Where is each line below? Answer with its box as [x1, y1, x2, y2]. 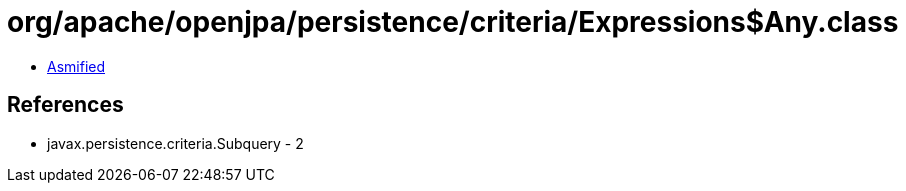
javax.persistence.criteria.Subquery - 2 [47, 134, 304, 152]
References [7, 92, 124, 118]
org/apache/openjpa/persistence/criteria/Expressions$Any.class [7, 5, 899, 39]
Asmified [47, 57, 106, 75]
